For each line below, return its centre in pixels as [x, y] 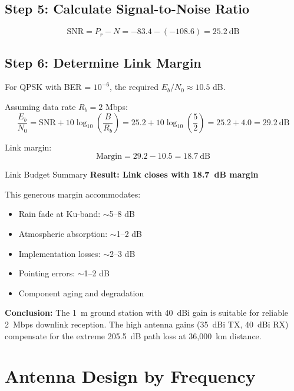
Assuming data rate [40, 106]
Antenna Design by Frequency [130, 376]
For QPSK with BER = [48, 87]
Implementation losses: [60, 253]
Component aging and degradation [81, 293]
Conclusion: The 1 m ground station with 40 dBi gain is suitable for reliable [147, 313]
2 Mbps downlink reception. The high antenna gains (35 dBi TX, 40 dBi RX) [147, 324]
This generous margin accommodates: [73, 194]
